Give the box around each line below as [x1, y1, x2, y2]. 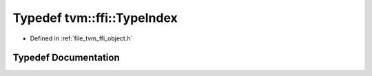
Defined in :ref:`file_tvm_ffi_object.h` [30, 34, 133, 42]
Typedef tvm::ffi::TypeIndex [12, 10, 178, 25]
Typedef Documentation [12, 52, 120, 64]
